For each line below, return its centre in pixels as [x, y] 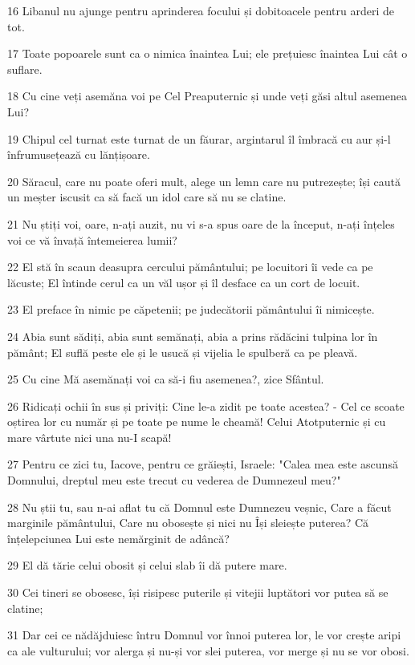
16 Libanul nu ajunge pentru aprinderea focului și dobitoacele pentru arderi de [201, 10]
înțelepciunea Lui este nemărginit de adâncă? [118, 538]
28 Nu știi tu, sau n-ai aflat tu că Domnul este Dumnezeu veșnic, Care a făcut [199, 507]
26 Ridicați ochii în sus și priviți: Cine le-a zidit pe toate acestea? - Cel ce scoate [206, 405]
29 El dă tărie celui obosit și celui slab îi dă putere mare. [147, 565]
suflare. [25, 69]
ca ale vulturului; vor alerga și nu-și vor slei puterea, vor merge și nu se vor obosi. [208, 650]
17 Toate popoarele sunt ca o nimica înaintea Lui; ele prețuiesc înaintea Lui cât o [207, 53]
